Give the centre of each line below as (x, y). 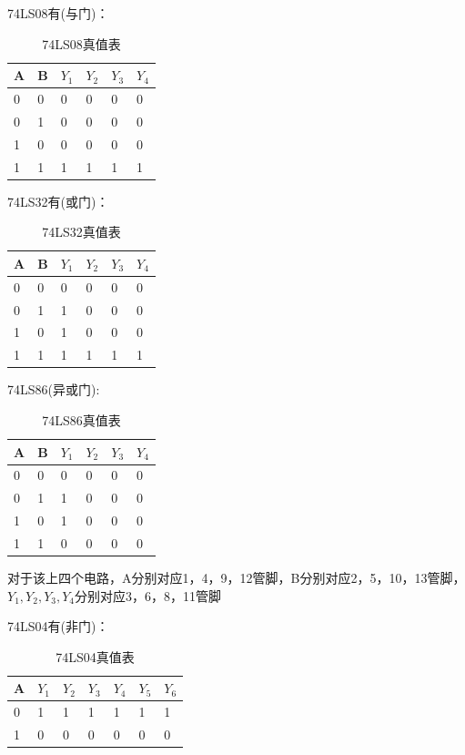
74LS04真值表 (95, 656)
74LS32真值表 (81, 232)
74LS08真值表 (81, 43)
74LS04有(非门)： (58, 626)
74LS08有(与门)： (58, 13)
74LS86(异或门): (54, 389)
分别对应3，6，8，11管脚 (148, 595)
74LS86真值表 (81, 419)
